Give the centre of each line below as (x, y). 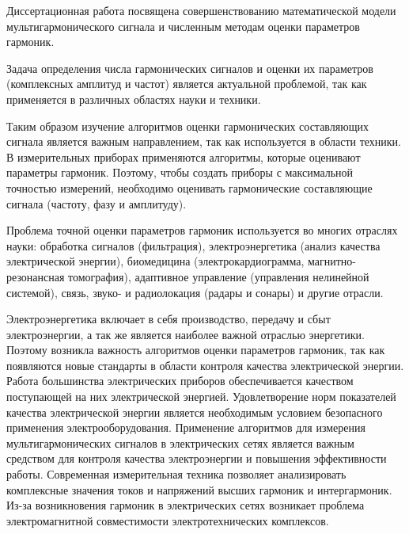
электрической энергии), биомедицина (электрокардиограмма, (155, 261)
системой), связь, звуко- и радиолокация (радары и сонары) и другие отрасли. (195, 292)
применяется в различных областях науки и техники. (134, 99)
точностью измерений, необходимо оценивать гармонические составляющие (189, 187)
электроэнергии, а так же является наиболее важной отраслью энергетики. (186, 334)
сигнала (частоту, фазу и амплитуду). (97, 203)
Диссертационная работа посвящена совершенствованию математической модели (201, 10)
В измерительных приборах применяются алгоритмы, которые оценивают (184, 156)
